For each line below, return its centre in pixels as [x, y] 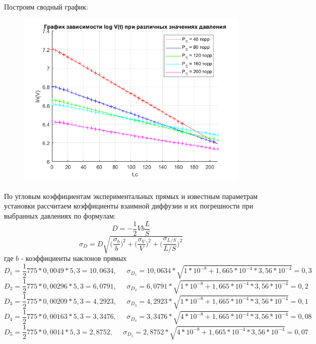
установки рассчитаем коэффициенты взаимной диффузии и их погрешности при [129, 206]
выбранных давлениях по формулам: [60, 215]
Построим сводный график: [46, 7]
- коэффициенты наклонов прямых [74, 258]
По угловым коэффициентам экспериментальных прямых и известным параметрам [131, 196]
